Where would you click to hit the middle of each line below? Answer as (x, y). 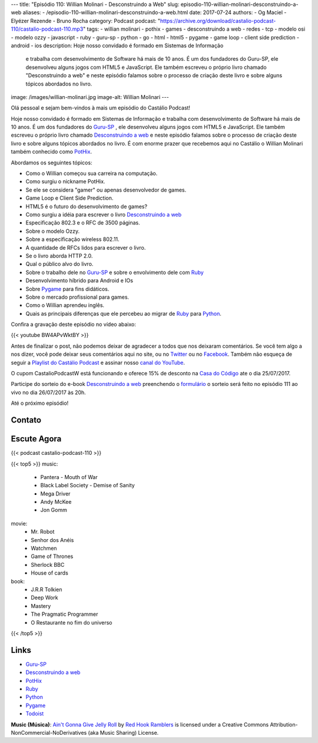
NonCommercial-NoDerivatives (49, 732)
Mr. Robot (43, 532)
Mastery (41, 606)
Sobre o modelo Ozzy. (52, 231)
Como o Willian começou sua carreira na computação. (92, 173)
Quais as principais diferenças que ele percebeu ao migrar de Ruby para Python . (124, 313)
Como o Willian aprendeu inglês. (65, 305)
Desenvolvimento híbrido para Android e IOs (79, 280)
